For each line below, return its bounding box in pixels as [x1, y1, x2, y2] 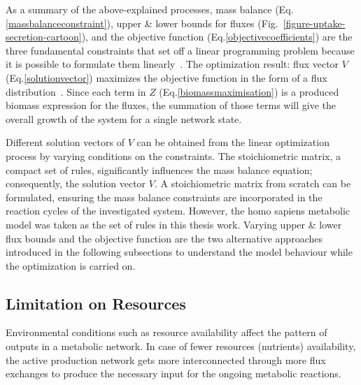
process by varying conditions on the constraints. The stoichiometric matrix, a [6, 148, 341, 163]
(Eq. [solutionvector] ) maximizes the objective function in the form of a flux [6, 70, 327, 85]
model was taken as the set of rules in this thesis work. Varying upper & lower [6, 217, 342, 231]
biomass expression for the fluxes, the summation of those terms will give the [6, 98, 337, 112]
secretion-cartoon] [6, 29, 82, 44]
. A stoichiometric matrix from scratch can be [154, 176, 351, 191]
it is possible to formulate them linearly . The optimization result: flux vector [6, 57, 339, 71]
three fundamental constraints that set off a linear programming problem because [6, 43, 355, 57]
